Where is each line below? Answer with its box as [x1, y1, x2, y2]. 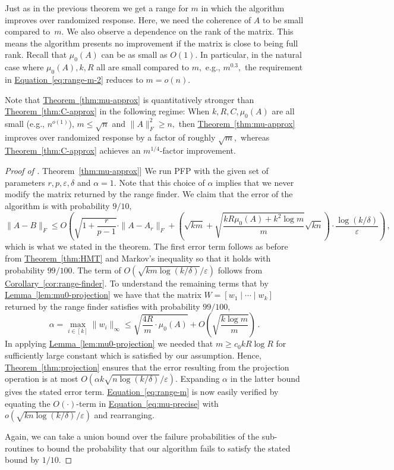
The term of [77, 263, 121, 276]
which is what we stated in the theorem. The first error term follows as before [5, 240, 288, 253]
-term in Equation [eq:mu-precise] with [76, 397, 219, 409]
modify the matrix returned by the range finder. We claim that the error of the [5, 188, 293, 200]
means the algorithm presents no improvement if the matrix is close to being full [5, 36, 298, 49]
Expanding [180, 372, 220, 385]
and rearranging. [94, 409, 155, 421]
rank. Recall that [5, 48, 67, 61]
